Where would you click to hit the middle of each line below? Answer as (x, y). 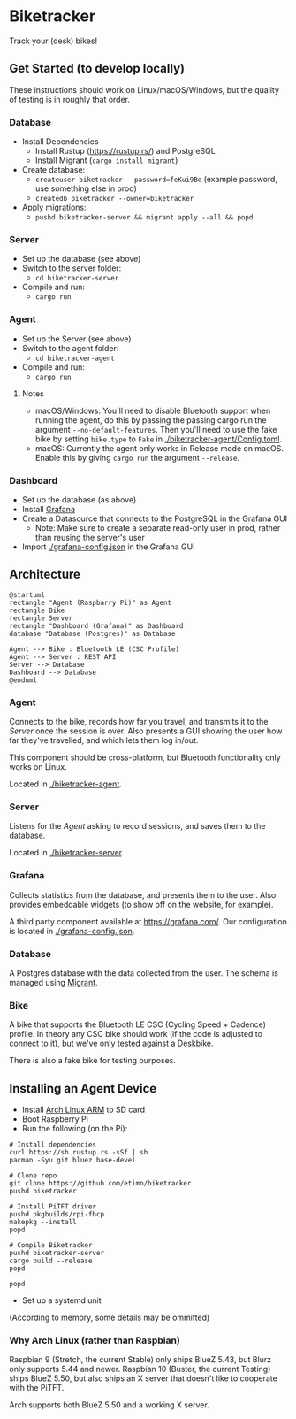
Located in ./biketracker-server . (67, 853)
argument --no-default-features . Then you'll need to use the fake (156, 429)
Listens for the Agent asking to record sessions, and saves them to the (137, 826)
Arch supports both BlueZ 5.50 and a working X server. (109, 1405)
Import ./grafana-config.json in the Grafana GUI (108, 547)
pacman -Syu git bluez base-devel (73, 1161)
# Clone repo (33, 1176)
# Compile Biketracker (51, 1246)
